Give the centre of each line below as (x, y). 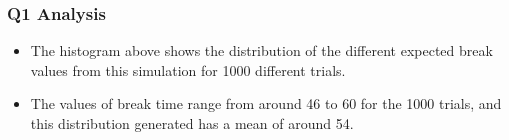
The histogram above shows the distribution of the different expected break (261, 50)
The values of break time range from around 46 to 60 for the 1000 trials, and (266, 103)
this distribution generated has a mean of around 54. (192, 123)
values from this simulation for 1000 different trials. (188, 69)
